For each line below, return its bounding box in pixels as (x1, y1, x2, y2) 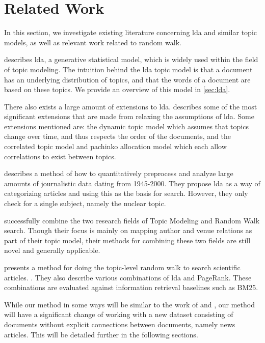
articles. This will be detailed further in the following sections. (4, 329, 198, 339)
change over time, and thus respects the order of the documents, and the (4, 131, 231, 141)
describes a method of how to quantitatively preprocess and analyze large (4, 168, 233, 179)
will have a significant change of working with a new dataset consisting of (4, 309, 233, 320)
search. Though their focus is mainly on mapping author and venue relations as (4, 225, 252, 236)
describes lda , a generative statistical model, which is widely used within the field (4, 54, 258, 65)
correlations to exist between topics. (4, 151, 116, 161)
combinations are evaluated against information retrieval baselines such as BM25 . (4, 282, 258, 293)
